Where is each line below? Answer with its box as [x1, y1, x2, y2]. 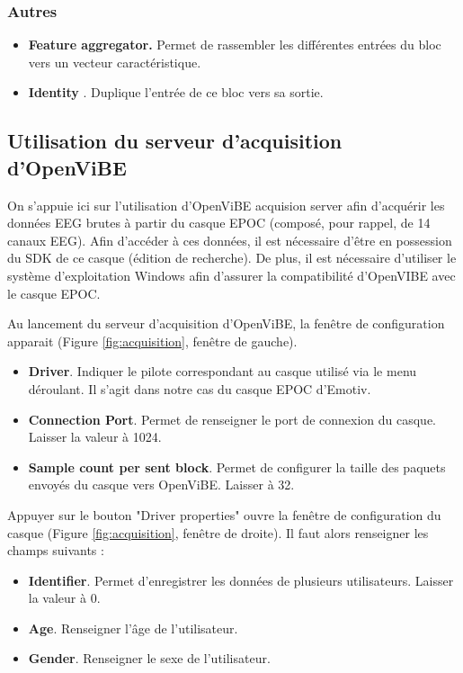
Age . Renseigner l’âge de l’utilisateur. [28, 618, 238, 637]
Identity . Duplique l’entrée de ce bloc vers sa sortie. [28, 83, 324, 102]
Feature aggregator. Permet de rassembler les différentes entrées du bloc [28, 35, 441, 54]
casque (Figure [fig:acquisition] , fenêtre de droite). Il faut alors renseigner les [7, 523, 429, 542]
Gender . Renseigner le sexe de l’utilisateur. [28, 649, 271, 668]
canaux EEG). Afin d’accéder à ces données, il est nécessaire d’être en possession [7, 230, 452, 249]
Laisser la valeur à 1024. [28, 427, 162, 446]
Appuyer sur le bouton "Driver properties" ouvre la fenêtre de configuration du [7, 505, 441, 524]
